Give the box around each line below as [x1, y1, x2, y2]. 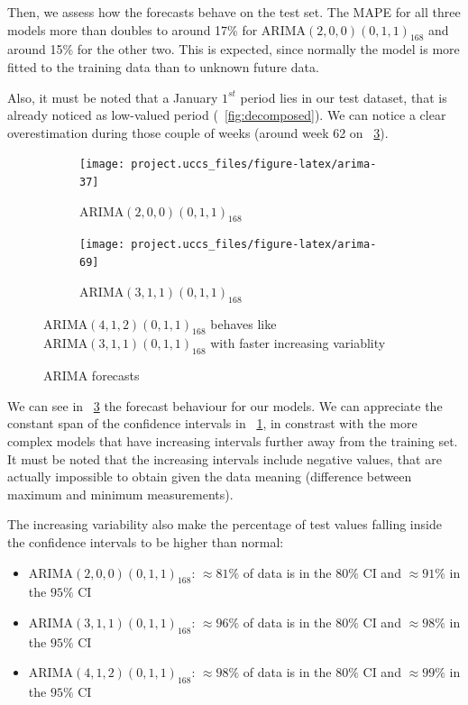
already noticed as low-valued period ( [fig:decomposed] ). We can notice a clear [7, 105, 446, 124]
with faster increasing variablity [210, 334, 386, 352]
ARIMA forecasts [43, 366, 140, 385]
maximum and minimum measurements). [7, 484, 234, 503]
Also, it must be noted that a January [7, 87, 218, 106]
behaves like [210, 314, 277, 333]
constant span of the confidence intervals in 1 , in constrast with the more [7, 414, 418, 433]
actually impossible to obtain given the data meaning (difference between [7, 467, 412, 486]
